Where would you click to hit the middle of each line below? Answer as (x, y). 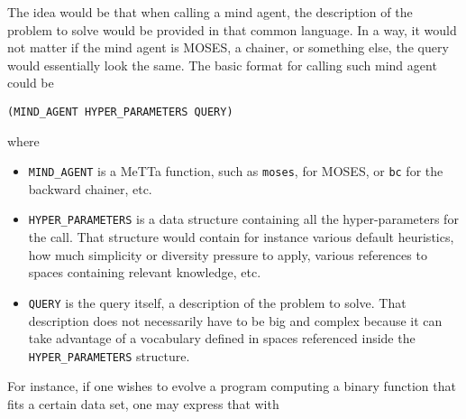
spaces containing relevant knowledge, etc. (145, 272)
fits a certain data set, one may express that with (143, 404)
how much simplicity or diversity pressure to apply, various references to (228, 254)
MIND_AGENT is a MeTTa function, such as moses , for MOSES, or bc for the (236, 171)
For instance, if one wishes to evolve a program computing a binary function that (232, 386)
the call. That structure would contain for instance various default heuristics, (241, 237)
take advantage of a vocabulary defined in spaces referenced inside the (222, 338)
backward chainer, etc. (90, 188)
